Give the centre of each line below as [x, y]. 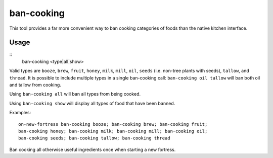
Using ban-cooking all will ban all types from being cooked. [75, 94]
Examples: [20, 113]
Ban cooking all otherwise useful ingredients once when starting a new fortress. [93, 149]
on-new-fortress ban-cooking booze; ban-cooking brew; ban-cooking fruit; [113, 124]
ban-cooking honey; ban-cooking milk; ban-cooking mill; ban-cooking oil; [113, 131]
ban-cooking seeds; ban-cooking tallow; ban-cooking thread [94, 138]
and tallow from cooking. [35, 85]
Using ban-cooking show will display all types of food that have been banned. [92, 103]
